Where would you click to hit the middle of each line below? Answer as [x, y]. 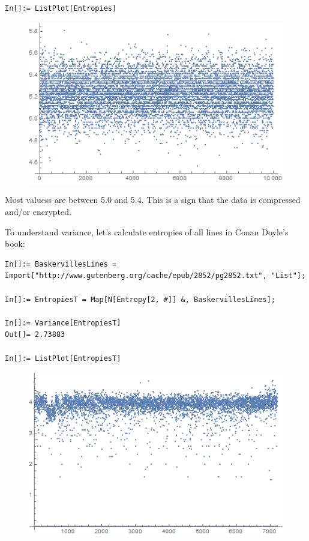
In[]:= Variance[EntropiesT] [63, 323]
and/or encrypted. [38, 211]
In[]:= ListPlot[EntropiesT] [63, 358]
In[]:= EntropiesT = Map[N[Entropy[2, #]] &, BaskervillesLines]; [140, 299]
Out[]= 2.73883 [35, 335]
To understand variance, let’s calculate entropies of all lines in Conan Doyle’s [147, 231]
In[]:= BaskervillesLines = [61, 264]
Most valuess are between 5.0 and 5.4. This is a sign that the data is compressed [153, 200]
